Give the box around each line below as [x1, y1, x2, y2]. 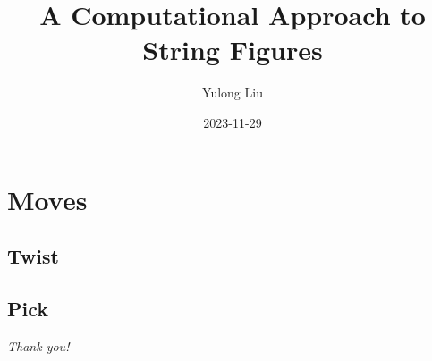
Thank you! [7, 336, 70, 355]
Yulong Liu [202, 83, 263, 102]
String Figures [142, 31, 323, 68]
